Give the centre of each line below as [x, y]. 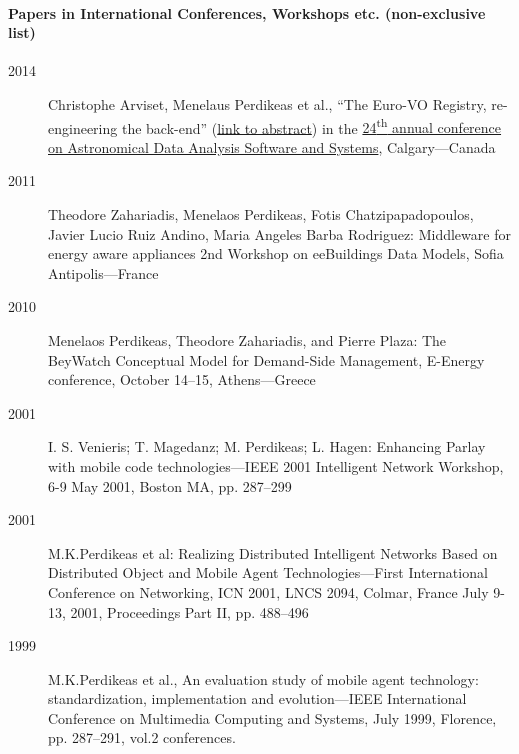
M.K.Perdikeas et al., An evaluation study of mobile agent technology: [263, 678]
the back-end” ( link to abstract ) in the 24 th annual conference [311, 126]
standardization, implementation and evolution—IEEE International [257, 698]
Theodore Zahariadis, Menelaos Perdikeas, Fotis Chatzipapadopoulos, [261, 214]
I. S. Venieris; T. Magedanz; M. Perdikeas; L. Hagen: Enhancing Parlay [267, 446]
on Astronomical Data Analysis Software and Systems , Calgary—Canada [272, 146]
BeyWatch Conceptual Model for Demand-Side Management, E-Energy [266, 359]
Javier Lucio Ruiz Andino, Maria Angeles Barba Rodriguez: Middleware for [279, 233]
